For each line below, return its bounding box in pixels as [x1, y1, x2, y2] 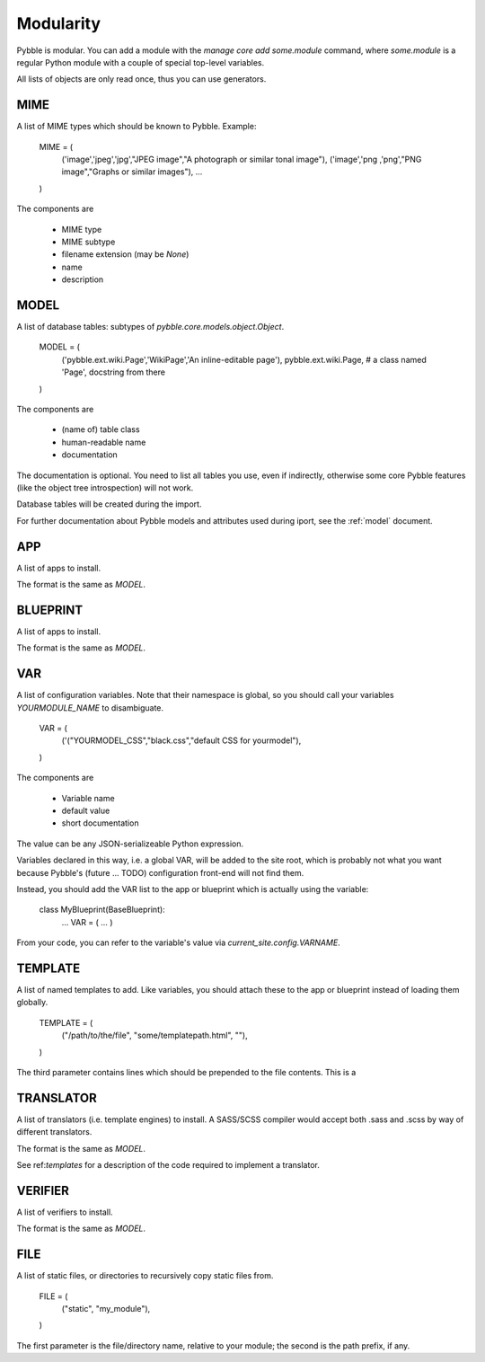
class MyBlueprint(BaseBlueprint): [39, 904, 165, 915]
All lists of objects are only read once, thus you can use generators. [16, 74, 267, 84]
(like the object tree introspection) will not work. [16, 482, 194, 493]
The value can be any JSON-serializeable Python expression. [16, 838, 244, 849]
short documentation [61, 818, 139, 828]
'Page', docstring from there [61, 367, 166, 377]
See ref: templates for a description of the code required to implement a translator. [16, 1160, 321, 1171]
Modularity [16, 13, 101, 33]
